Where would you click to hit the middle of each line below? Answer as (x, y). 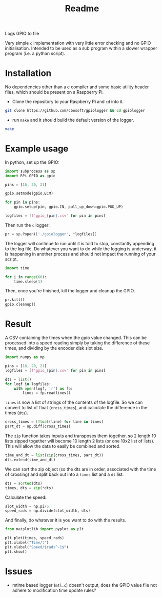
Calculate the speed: (26, 497)
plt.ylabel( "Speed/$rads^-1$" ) (37, 547)
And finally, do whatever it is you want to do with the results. (66, 520)
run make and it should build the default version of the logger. (73, 120)
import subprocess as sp (30, 171)
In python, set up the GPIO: (32, 162)
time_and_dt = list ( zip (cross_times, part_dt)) (54, 455)
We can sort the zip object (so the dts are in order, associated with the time (81, 469)
